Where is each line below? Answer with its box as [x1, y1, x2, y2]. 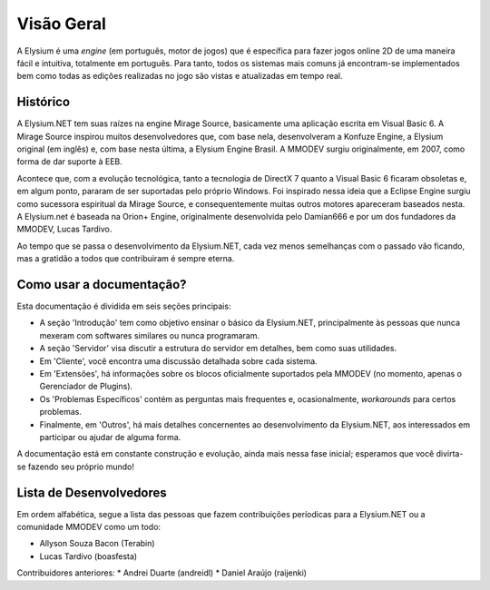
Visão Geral [16, 14, 106, 34]
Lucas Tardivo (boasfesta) [39, 550, 138, 562]
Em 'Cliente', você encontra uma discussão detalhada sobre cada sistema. [39, 355, 318, 367]
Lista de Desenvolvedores [16, 485, 167, 500]
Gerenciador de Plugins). [39, 381, 133, 392]
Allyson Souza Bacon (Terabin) [39, 538, 155, 549]
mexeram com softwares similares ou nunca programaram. [39, 329, 260, 340]
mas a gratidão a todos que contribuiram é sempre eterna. [16, 253, 235, 264]
